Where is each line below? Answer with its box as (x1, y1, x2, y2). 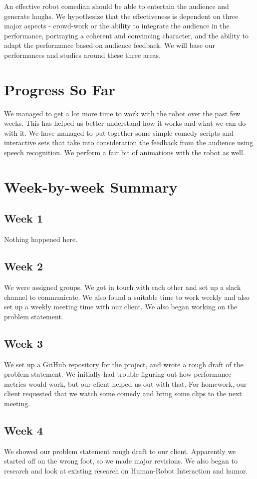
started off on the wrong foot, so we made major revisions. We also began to (4, 456, 238, 466)
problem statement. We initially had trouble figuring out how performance (4, 369, 232, 379)
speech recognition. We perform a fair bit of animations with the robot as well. (4, 147, 245, 158)
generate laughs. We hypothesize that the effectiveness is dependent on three (4, 10, 239, 21)
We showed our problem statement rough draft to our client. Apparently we (4, 446, 236, 456)
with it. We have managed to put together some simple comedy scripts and (4, 127, 234, 138)
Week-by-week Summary (4, 176, 178, 197)
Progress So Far (4, 79, 115, 99)
